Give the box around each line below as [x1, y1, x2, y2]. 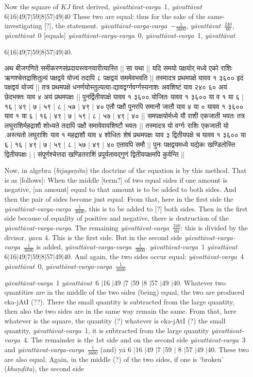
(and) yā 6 [100, 344, 132, 354]
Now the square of [4, 1, 59, 11]
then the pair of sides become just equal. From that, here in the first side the [4, 193, 234, 204]
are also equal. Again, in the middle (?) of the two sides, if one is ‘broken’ [4, 354, 224, 364]
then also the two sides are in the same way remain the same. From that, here [4, 306, 236, 316]
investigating [4, 20, 42, 31]
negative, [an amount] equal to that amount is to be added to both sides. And [4, 184, 236, 194]
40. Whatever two [173, 277, 226, 287]
